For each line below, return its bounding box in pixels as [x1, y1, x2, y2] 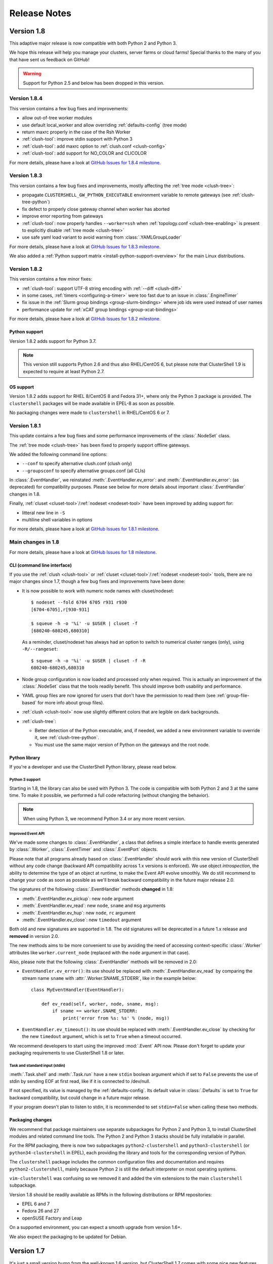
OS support [9, 384, 34, 390]
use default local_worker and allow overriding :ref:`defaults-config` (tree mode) [22, 122, 187, 128]
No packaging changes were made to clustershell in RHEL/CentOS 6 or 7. [9, 410, 170, 416]
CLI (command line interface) [9, 562, 72, 568]
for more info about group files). [37, 699, 105, 705]
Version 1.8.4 [9, 95, 43, 102]
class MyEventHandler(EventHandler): [31, 987, 125, 993]
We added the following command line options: [9, 451, 108, 457]
